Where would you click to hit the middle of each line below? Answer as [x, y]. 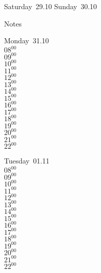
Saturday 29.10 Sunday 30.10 [50, 6]
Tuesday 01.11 [27, 161]
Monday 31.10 [27, 40]
